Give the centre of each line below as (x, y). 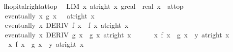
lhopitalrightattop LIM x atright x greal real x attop (94, 6)
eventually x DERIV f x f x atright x (67, 25)
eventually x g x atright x (50, 15)
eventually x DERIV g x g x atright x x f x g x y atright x (117, 34)
